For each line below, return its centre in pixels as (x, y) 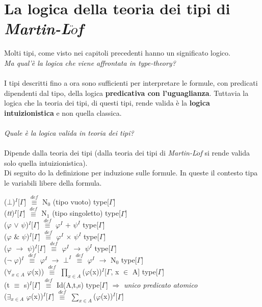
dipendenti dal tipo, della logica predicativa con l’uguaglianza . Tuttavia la (126, 93)
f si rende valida (225, 153)
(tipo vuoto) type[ (81, 201)
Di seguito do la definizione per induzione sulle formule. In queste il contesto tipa (131, 173)
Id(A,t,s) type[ (79, 284)
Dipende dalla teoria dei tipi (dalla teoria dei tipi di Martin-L (100, 153)
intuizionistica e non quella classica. (63, 112)
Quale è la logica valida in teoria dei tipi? (69, 133)
